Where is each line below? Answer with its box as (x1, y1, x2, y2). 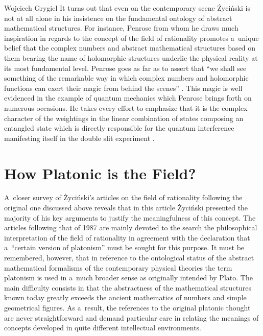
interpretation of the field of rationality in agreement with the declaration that (4, 232, 250, 243)
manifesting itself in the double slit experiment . (4, 132, 155, 143)
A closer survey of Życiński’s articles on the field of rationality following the (4, 192, 243, 203)
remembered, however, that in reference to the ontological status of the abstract (4, 252, 254, 262)
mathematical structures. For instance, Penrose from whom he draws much (4, 22, 238, 33)
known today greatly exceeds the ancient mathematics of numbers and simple (4, 292, 247, 303)
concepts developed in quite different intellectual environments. (4, 322, 202, 333)
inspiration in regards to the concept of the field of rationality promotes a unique (4, 32, 259, 43)
